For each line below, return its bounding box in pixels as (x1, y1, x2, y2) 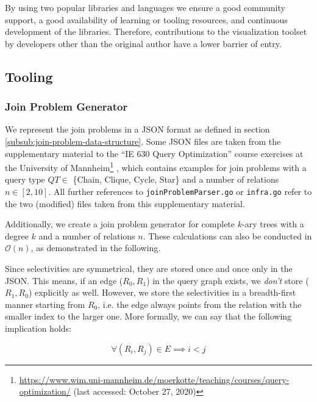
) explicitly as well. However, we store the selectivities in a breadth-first (28, 286, 296, 299)
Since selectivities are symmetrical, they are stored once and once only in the (5, 262, 293, 275)
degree (5, 229, 29, 242)
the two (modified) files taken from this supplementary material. (5, 197, 245, 210)
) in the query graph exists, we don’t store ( (146, 274, 309, 287)
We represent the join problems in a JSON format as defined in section (5, 123, 270, 136)
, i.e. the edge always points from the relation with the (98, 298, 302, 310)
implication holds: (5, 322, 71, 334)
